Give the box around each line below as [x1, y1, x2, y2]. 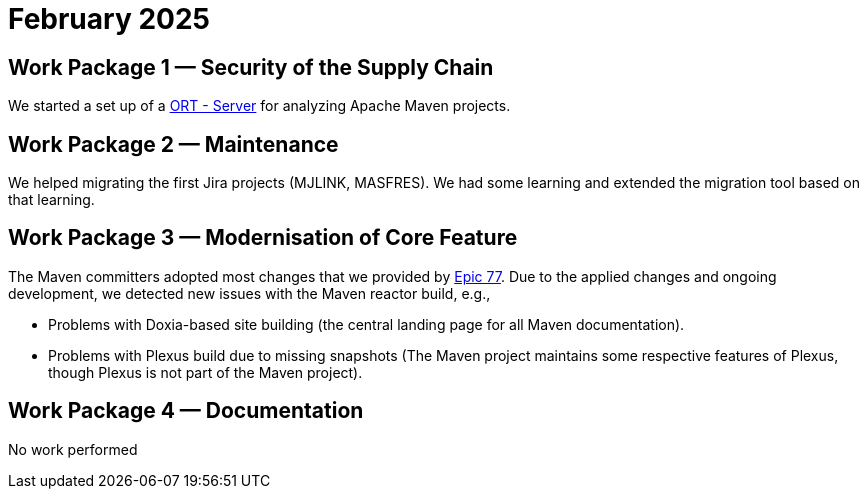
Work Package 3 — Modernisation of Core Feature [8, 225, 518, 251]
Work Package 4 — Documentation [8, 398, 364, 424]
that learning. [8, 191, 95, 209]
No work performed [8, 440, 138, 458]
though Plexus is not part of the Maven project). [48, 363, 363, 381]
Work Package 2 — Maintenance [8, 131, 339, 157]
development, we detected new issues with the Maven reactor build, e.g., [8, 284, 491, 302]
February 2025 [8, 2, 210, 36]
